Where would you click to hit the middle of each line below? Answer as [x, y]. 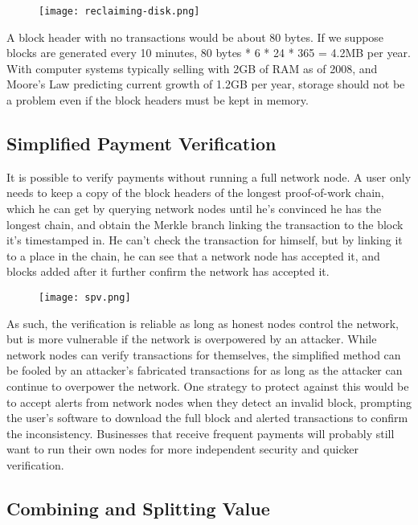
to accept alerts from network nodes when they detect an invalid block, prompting [209, 402]
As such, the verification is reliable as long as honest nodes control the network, [203, 323]
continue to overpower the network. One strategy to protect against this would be [208, 386]
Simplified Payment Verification [141, 144]
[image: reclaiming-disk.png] [119, 11]
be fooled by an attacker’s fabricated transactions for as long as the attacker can [205, 370]
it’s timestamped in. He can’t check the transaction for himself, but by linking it [205, 240]
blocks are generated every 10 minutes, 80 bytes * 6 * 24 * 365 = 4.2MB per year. [209, 53]
